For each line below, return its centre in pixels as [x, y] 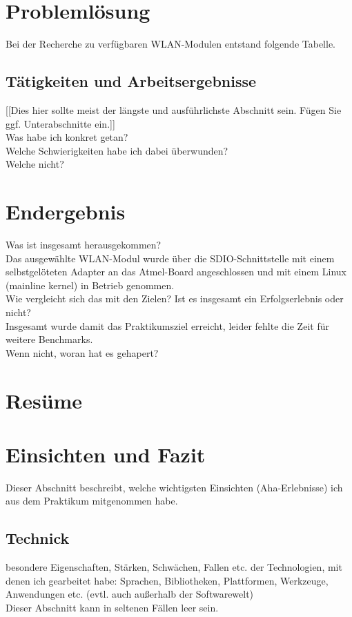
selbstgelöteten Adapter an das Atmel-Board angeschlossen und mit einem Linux [176, 272]
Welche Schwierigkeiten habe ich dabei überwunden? [117, 150]
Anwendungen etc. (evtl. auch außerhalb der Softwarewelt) [130, 594]
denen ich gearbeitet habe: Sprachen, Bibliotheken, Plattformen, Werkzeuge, [167, 580]
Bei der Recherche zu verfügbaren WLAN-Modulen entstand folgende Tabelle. [170, 44]
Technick [38, 538]
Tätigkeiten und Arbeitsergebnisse [131, 81]
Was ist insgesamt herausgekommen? [84, 245]
